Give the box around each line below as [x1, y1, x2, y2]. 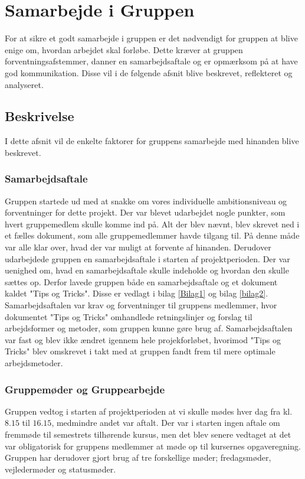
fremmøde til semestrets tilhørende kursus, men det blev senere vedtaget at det [5, 428, 291, 441]
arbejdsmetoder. [5, 357, 63, 369]
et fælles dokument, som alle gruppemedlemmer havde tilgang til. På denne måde [5, 229, 300, 242]
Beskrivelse [5, 107, 74, 125]
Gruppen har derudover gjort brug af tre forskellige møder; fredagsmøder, [5, 451, 271, 464]
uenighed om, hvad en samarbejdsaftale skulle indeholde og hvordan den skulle [5, 264, 289, 276]
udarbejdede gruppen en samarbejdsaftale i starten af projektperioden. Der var [5, 252, 290, 265]
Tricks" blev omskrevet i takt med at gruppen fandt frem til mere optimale [5, 345, 276, 357]
